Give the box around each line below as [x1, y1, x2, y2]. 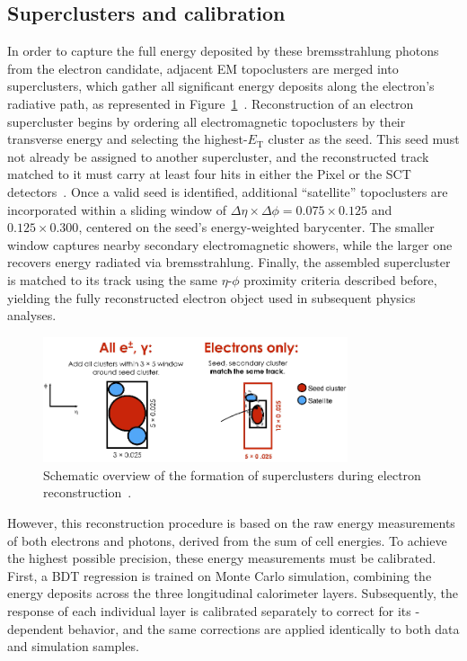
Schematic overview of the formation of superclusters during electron [43, 465, 421, 484]
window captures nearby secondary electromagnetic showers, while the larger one [7, 235, 453, 254]
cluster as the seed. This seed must [268, 130, 460, 148]
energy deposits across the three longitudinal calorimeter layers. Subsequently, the [7, 584, 458, 603]
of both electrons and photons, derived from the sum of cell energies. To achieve [7, 531, 447, 549]
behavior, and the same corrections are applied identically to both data [67, 619, 460, 638]
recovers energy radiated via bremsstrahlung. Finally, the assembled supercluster [7, 253, 451, 272]
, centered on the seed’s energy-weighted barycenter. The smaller [78, 218, 435, 237]
